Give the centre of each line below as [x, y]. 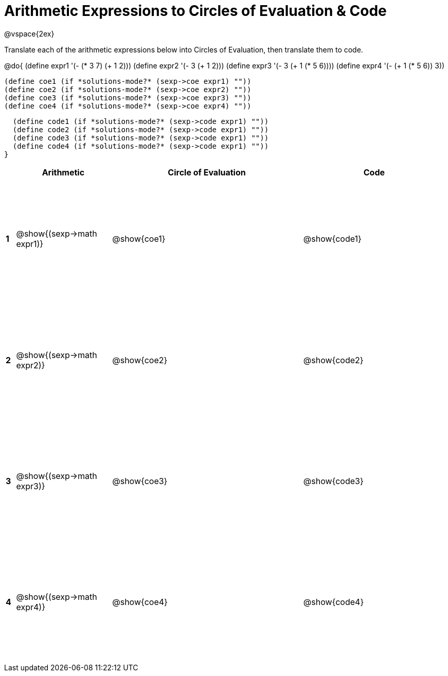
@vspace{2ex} [29, 33]
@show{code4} [334, 602]
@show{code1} [332, 239]
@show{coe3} [140, 481]
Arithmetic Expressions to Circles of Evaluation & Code [195, 11]
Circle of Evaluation [207, 172]
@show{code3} [333, 481]
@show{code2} [333, 360]
